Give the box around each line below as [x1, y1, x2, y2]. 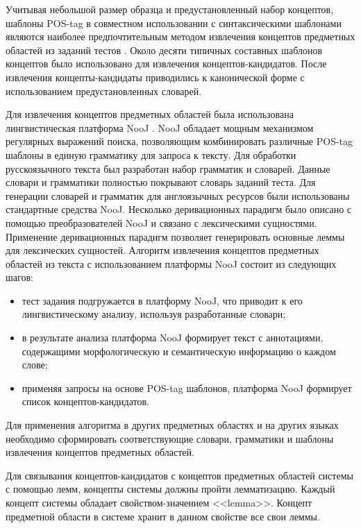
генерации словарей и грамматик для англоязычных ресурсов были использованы [6, 188, 350, 203]
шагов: [6, 270, 33, 284]
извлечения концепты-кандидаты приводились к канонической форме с [6, 69, 305, 84]
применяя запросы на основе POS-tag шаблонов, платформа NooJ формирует [22, 380, 352, 395]
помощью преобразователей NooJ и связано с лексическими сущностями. [6, 215, 317, 230]
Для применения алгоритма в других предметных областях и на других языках [6, 418, 339, 432]
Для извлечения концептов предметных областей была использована [6, 107, 294, 121]
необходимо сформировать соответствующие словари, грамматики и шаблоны [6, 431, 334, 445]
